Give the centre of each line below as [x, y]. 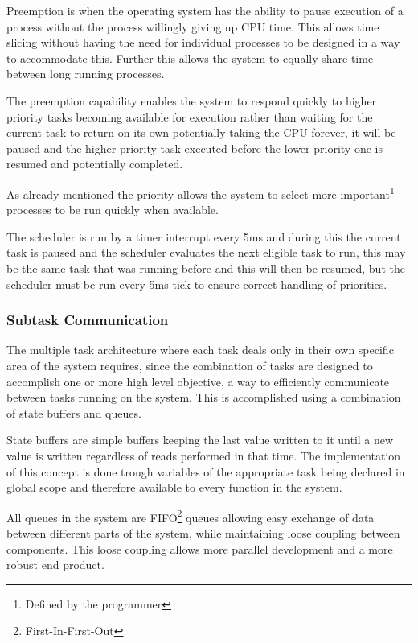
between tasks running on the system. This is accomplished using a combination [204, 397]
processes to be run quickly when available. [113, 210]
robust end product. [55, 565]
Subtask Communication [88, 320]
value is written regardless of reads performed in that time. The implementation [204, 455]
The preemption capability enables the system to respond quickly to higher [192, 100]
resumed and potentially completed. [95, 164]
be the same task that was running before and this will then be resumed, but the [206, 268]
